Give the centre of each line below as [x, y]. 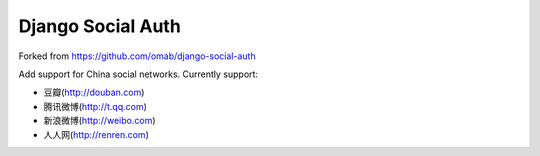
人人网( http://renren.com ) [96, 134]
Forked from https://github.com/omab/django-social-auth [137, 56]
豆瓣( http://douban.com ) [94, 92]
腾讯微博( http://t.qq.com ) [95, 106]
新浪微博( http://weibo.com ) [99, 121]
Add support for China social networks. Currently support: [138, 74]
